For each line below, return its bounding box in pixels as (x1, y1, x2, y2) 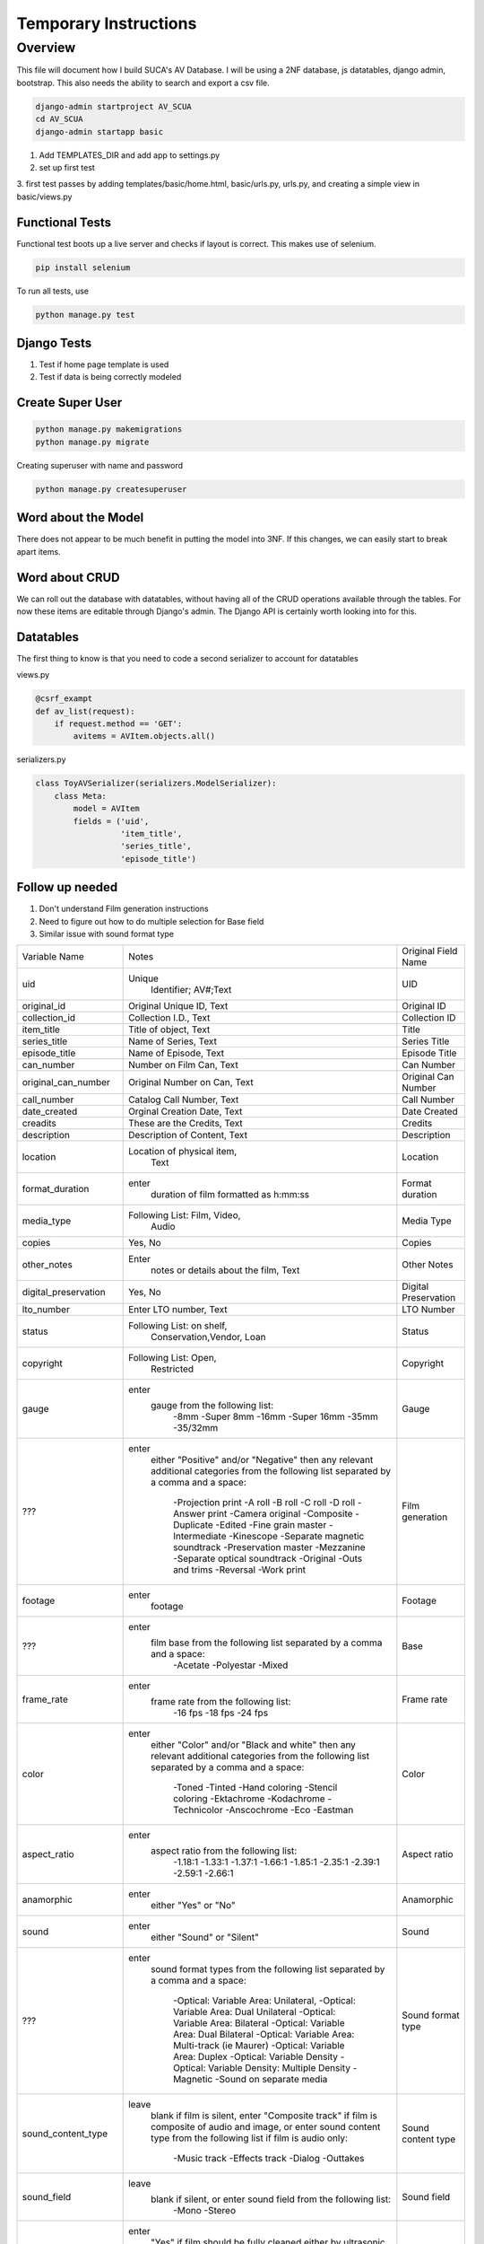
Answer (173, 1508, 206, 1521)
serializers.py (16, 754, 66, 765)
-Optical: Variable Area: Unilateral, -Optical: (173, 1994, 356, 2007)
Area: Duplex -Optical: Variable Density (173, 2051, 339, 2064)
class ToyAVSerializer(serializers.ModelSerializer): (35, 778, 277, 789)
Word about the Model (16, 510, 144, 525)
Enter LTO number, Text (128, 1303, 228, 1316)
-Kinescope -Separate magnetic (229, 1530, 365, 1543)
